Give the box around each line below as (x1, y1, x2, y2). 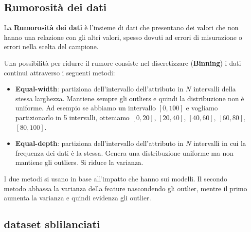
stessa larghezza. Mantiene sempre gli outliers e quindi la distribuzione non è (15, 93, 244, 103)
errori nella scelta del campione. (4, 41, 99, 52)
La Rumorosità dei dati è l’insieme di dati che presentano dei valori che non (4, 22, 239, 33)
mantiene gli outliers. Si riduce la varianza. (15, 157, 143, 167)
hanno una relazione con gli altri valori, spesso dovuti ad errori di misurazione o (4, 32, 242, 42)
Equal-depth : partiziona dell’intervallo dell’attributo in (15, 138, 184, 148)
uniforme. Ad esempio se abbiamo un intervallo (15, 103, 156, 113)
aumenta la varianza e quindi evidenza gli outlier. (4, 193, 151, 203)
